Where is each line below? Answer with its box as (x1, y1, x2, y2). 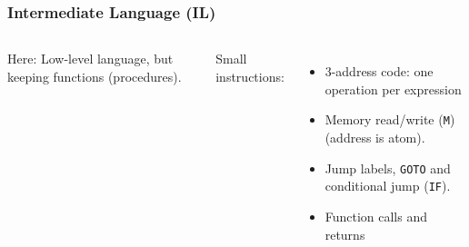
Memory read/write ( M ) (324, 110, 455, 129)
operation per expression (324, 79, 462, 98)
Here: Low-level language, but (7, 49, 174, 68)
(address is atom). (324, 128, 425, 147)
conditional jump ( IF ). (324, 176, 451, 195)
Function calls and (324, 206, 427, 225)
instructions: (215, 66, 284, 85)
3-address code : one (324, 62, 434, 81)
